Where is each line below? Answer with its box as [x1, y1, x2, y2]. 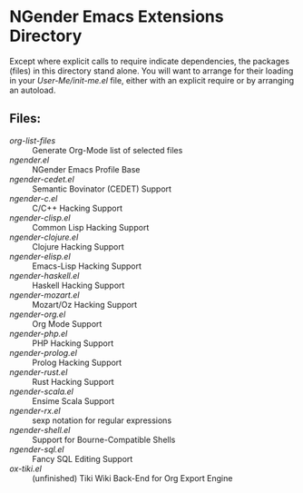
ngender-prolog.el [9, 347, 77, 358]
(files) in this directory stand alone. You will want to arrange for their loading [9, 65, 294, 76]
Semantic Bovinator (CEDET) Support [32, 183, 172, 194]
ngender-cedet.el [9, 173, 74, 184]
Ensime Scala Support [32, 395, 115, 406]
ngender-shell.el [9, 424, 71, 435]
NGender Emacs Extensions [9, 6, 224, 27]
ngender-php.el [9, 328, 68, 339]
